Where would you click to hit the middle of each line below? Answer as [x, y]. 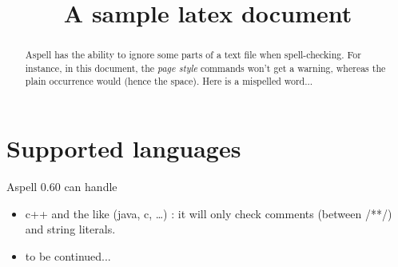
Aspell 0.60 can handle [62, 187]
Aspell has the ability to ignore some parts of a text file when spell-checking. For [193, 55]
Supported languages [124, 148]
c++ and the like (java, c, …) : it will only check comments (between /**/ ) [209, 213]
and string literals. [70, 229]
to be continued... [68, 255]
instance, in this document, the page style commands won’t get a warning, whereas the [205, 68]
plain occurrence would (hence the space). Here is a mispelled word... [169, 81]
